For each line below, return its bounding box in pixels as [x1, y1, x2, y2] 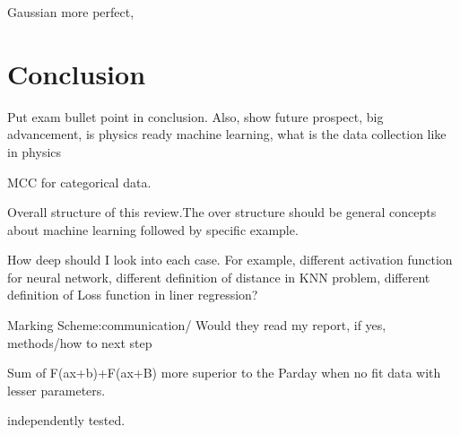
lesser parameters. [7, 380, 106, 399]
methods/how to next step [7, 333, 152, 352]
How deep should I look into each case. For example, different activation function [7, 250, 453, 269]
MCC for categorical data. [7, 172, 152, 191]
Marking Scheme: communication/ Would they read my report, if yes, [7, 316, 386, 335]
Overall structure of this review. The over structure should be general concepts [7, 203, 437, 222]
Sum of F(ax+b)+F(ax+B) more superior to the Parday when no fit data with [7, 363, 441, 382]
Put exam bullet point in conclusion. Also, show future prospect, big [7, 107, 384, 126]
